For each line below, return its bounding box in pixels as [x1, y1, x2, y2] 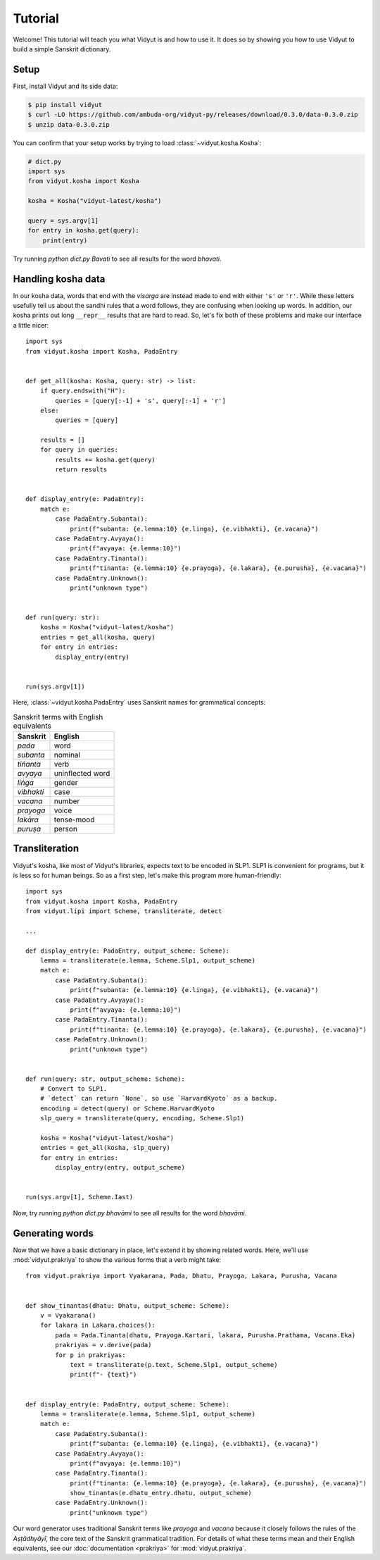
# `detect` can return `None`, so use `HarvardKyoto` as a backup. [39, 1094, 278, 1103]
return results [55, 466, 108, 473]
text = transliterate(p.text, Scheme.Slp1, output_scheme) [70, 1361, 278, 1368]
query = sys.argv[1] [27, 216, 99, 225]
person [53, 824, 77, 834]
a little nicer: [13, 321, 49, 329]
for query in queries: [39, 446, 119, 454]
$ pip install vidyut [27, 101, 103, 109]
